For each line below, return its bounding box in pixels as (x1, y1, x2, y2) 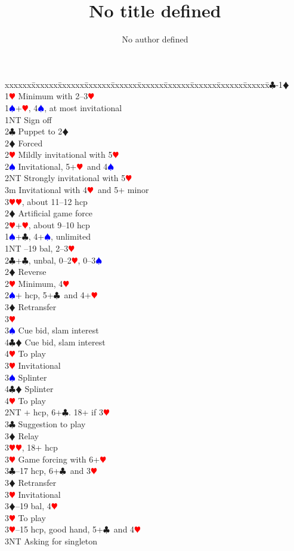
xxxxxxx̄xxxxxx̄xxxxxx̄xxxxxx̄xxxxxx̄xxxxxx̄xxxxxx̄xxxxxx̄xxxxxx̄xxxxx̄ (5, 78, 270, 90)
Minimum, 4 (18, 277, 63, 289)
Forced (18, 136, 43, 149)
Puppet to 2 (18, 125, 63, 137)
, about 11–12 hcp (21, 195, 88, 207)
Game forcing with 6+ (18, 452, 100, 465)
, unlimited (51, 230, 91, 243)
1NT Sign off (5, 113, 52, 125)
